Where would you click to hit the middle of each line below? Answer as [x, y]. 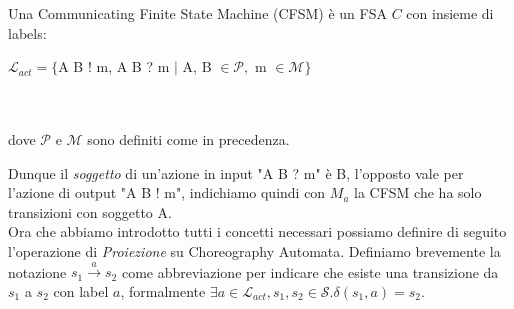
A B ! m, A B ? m [114, 66]
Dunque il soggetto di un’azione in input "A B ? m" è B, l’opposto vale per [236, 172]
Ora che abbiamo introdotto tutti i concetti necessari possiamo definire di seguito [257, 231]
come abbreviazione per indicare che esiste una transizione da [310, 271]
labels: [27, 32]
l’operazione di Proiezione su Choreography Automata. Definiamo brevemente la [254, 250]
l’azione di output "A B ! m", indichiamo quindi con [167, 192]
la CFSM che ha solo [418, 192]
